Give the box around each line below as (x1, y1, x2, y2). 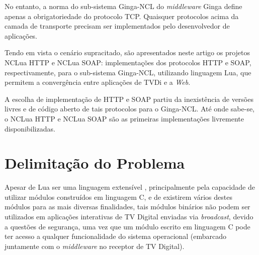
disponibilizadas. (5, 123, 55, 134)
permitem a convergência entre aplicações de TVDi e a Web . (5, 77, 191, 87)
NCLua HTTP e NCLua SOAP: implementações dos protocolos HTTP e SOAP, (5, 57, 251, 67)
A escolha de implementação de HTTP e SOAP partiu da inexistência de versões (5, 93, 253, 104)
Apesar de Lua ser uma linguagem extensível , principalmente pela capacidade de (5, 182, 255, 192)
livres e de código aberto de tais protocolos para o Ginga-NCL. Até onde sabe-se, (5, 103, 255, 114)
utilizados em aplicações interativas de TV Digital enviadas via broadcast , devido (5, 211, 253, 222)
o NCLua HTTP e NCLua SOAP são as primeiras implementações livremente (5, 113, 244, 123)
